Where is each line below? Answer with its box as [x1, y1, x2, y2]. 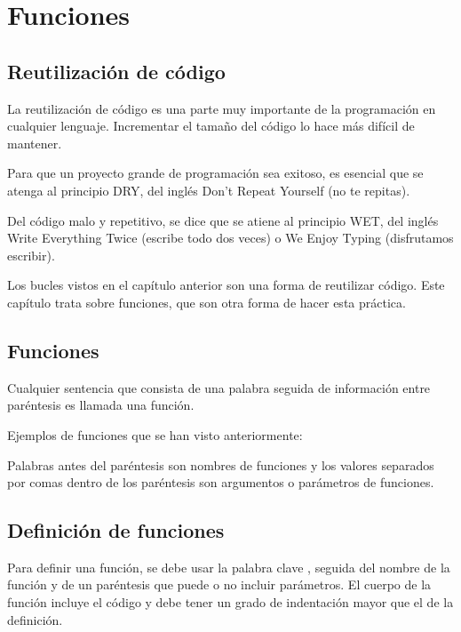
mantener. [7, 133, 62, 152]
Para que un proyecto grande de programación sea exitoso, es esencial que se [7, 164, 424, 182]
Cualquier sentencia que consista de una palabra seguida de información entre [7, 378, 431, 396]
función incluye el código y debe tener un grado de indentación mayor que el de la [7, 593, 454, 612]
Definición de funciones [7, 516, 225, 544]
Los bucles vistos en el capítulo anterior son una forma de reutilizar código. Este [7, 276, 445, 294]
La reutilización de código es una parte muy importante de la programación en [7, 99, 436, 117]
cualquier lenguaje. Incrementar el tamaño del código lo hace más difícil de [7, 116, 415, 135]
